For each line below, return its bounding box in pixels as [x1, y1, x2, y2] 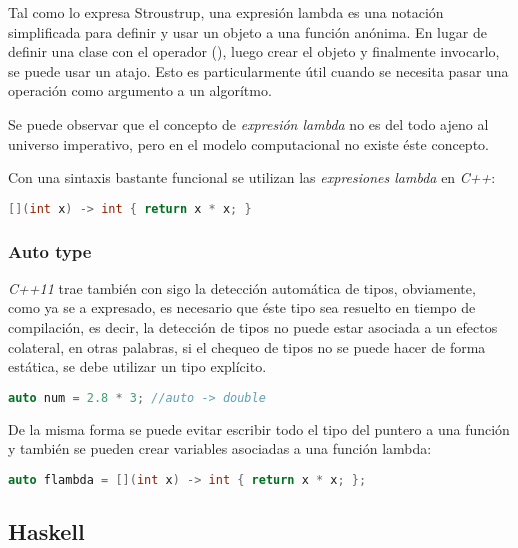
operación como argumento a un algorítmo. [8, 80, 272, 101]
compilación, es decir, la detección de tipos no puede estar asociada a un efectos [8, 317, 498, 338]
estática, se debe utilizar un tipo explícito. [8, 356, 267, 377]
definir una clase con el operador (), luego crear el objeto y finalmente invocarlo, [8, 41, 500, 62]
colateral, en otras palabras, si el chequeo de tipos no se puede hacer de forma [8, 336, 486, 357]
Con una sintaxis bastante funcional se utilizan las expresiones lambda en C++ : [8, 167, 496, 188]
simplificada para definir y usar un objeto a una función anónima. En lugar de [8, 21, 487, 42]
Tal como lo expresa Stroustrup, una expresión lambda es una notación [8, 2, 444, 22]
